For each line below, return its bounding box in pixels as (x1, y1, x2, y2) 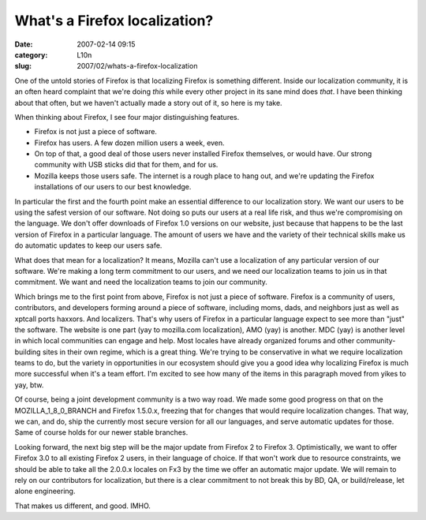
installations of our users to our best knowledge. (34, 182, 192, 192)
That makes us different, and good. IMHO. (14, 501, 151, 511)
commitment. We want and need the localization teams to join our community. (14, 277, 268, 287)
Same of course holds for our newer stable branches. (14, 428, 189, 437)
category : (14, 50, 48, 59)
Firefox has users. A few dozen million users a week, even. (34, 138, 225, 148)
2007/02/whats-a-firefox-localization (77, 62, 198, 71)
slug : (14, 62, 32, 71)
